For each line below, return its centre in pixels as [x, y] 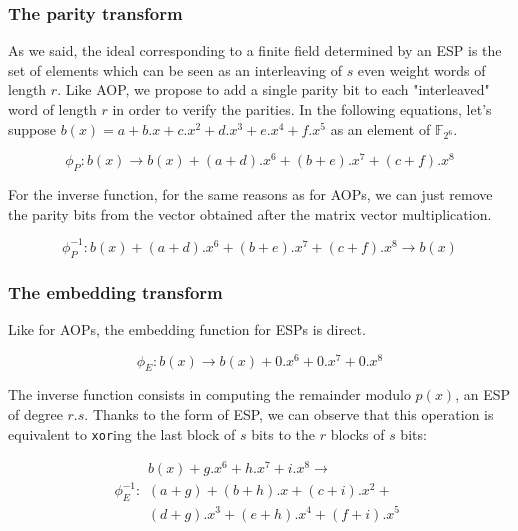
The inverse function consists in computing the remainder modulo [209, 394]
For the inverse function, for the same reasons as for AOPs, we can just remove [250, 194]
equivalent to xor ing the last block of [122, 433]
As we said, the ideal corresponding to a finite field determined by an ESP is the [255, 50]
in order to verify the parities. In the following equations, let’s [302, 109]
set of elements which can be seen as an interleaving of [175, 69]
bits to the [283, 433]
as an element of [380, 128]
